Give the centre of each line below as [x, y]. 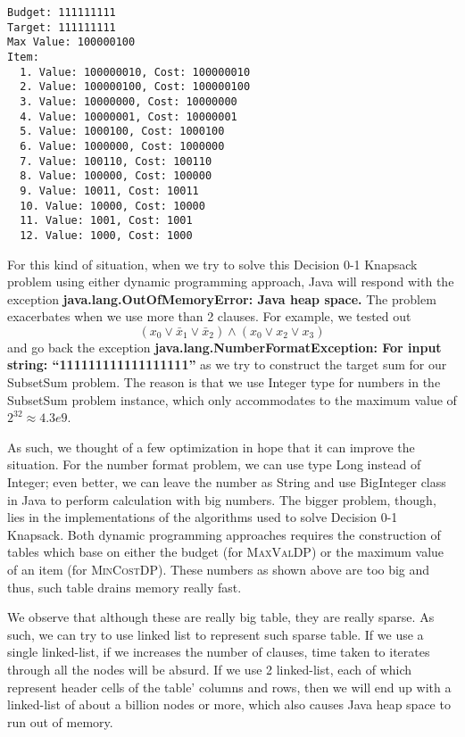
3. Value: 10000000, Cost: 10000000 [129, 101]
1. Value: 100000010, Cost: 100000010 [135, 72]
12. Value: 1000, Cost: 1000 [106, 235]
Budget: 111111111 [62, 12]
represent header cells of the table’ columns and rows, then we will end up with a [229, 687]
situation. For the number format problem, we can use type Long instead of [214, 464]
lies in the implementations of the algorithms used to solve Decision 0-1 [203, 517]
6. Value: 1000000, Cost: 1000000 [122, 146]
